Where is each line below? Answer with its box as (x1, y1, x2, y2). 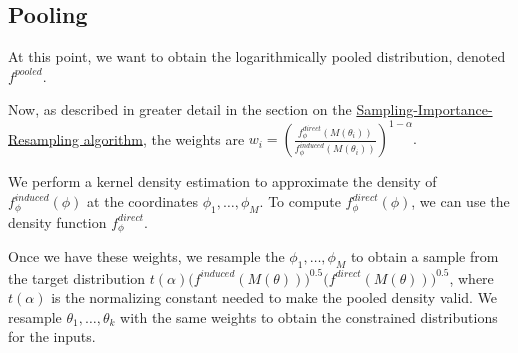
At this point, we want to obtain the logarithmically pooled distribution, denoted (8, 46, 506, 67)
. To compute (259, 191, 341, 212)
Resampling (8, 128, 80, 149)
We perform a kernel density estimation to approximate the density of (8, 171, 437, 192)
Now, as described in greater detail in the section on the (8, 99, 352, 120)
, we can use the (411, 191, 510, 212)
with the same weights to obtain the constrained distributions (120, 306, 498, 327)
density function (8, 211, 107, 232)
